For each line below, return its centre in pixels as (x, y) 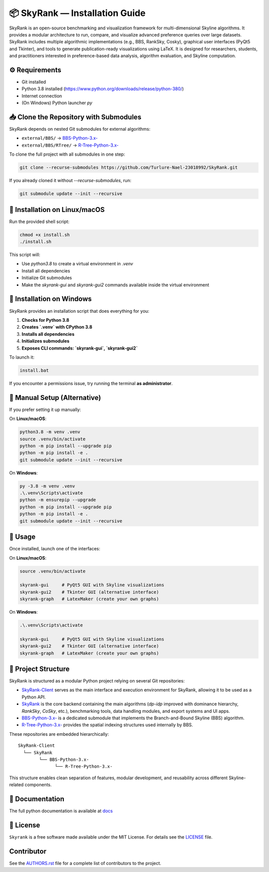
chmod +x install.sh (45, 235)
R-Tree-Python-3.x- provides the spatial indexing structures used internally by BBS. (107, 725)
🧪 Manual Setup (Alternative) (55, 397)
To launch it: (22, 357)
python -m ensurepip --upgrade (58, 500)
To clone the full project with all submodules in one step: (67, 154)
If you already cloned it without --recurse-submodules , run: (70, 181)
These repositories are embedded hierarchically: (59, 734)
